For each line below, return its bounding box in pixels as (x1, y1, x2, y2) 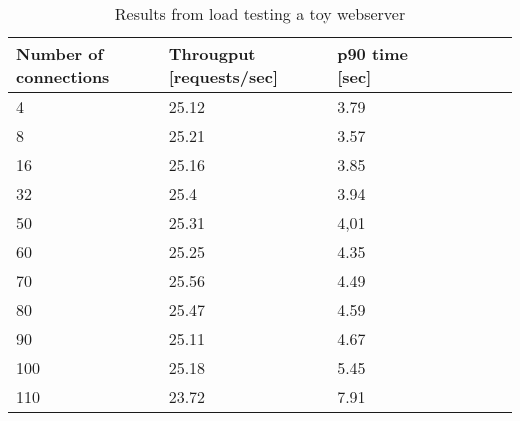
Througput (168, 42, 256, 65)
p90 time (337, 42, 408, 65)
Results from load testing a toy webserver (114, 2, 406, 25)
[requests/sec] (168, 65, 279, 88)
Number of (16, 42, 104, 65)
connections (16, 65, 110, 88)
